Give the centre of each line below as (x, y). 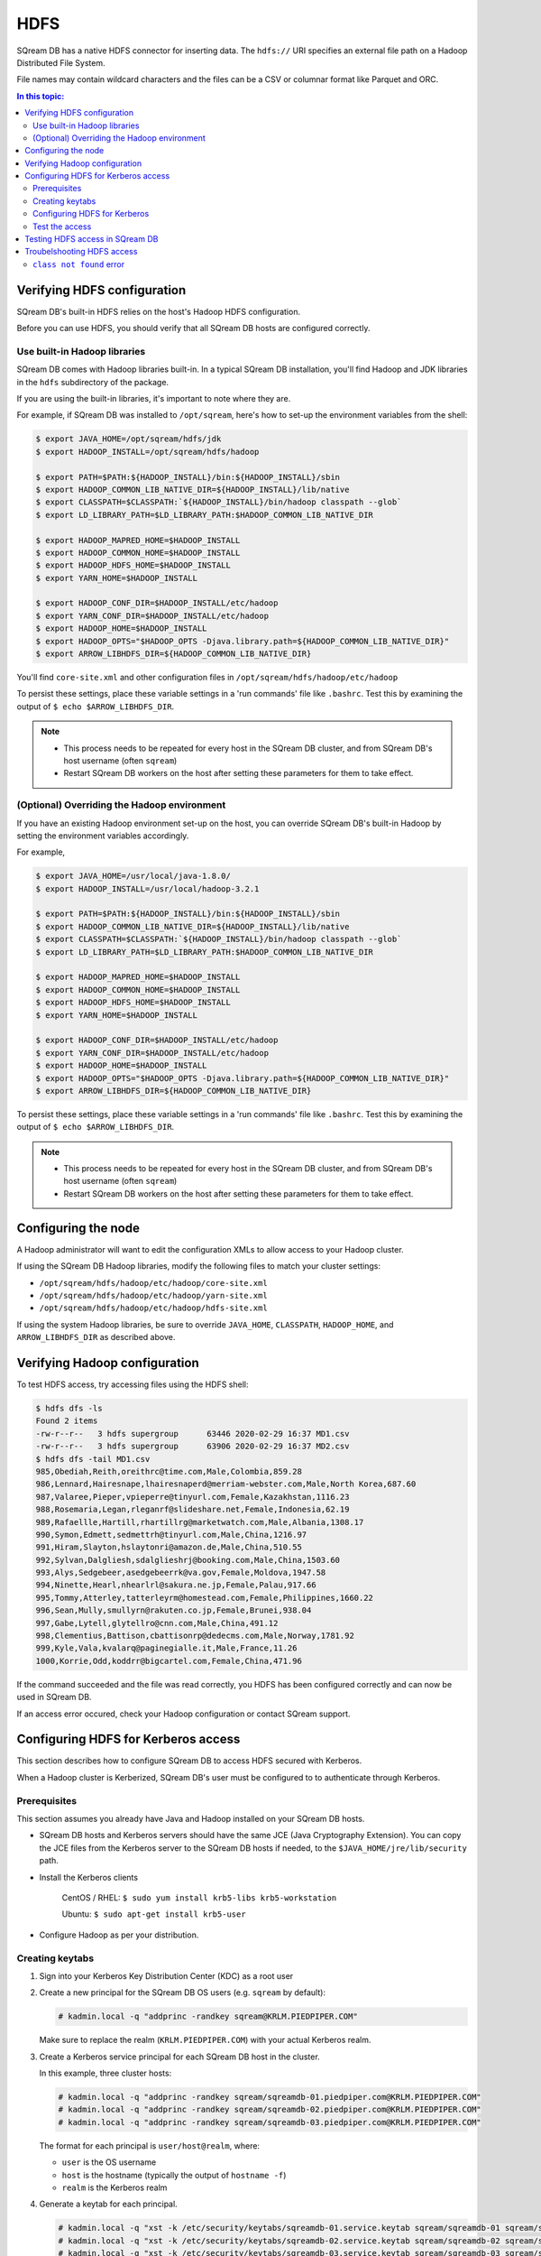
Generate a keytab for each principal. (108, 2204)
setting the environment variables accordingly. (103, 836)
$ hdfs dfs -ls (69, 1408)
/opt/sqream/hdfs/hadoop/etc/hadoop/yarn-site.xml (153, 1295)
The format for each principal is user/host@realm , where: (150, 2145)
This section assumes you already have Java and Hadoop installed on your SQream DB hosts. (191, 1819)
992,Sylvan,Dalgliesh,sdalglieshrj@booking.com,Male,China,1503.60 (188, 1560)
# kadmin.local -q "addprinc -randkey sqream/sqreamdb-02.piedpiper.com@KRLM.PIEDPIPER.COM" (270, 2110)
